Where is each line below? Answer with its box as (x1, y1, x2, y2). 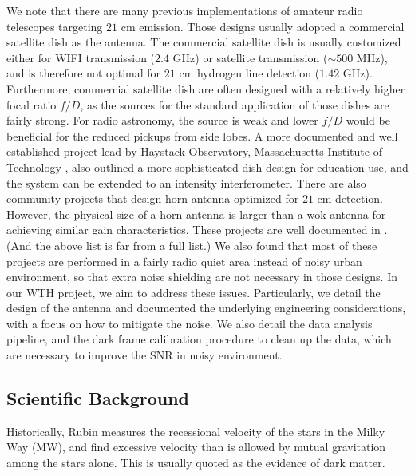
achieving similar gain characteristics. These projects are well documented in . (6, 221, 388, 238)
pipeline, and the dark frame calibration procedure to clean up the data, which (6, 331, 392, 347)
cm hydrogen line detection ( (179, 65, 320, 81)
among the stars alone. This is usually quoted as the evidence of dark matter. (6, 454, 385, 471)
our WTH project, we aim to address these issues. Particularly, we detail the (6, 284, 381, 300)
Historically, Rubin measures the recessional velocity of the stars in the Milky (6, 422, 385, 439)
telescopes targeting (6, 18, 103, 34)
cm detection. (317, 190, 383, 207)
